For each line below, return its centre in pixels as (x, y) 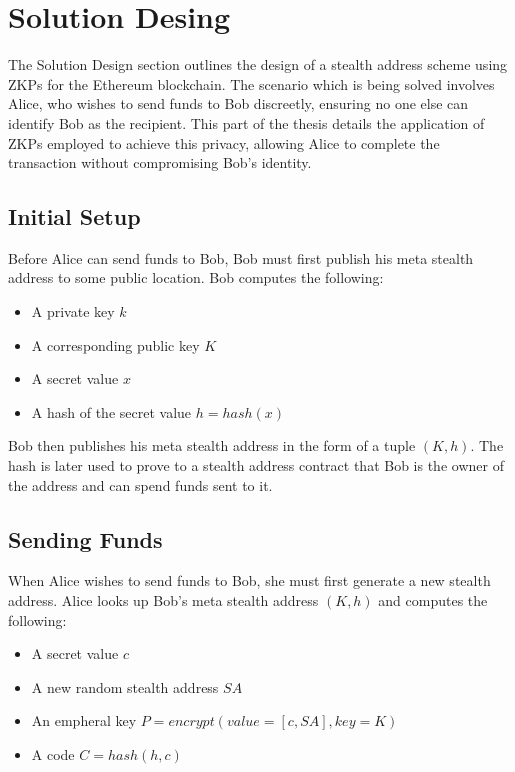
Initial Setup (74, 216)
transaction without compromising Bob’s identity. (160, 162)
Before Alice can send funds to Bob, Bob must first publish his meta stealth (241, 257)
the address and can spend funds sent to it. (140, 484)
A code (53, 754)
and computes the (433, 600)
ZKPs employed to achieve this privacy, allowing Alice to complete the (224, 142)
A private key (73, 311)
